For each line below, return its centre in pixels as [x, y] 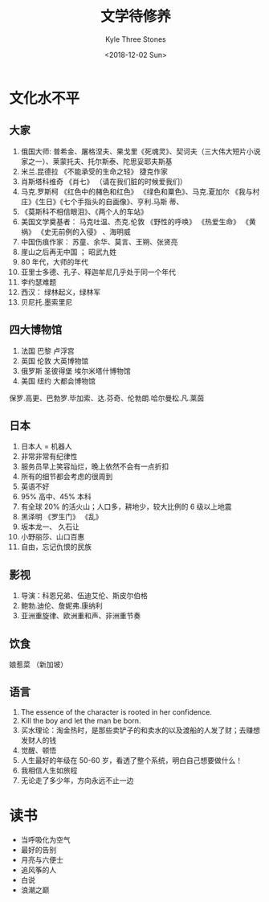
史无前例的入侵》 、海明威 [87, 232]
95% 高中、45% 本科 [56, 497]
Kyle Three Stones [136, 39]
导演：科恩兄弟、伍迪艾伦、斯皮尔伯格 [84, 596]
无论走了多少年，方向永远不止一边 [77, 780]
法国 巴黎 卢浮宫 [47, 351]
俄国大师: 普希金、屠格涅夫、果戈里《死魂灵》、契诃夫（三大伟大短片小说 [141, 151]
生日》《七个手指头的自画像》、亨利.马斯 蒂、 [111, 201]
